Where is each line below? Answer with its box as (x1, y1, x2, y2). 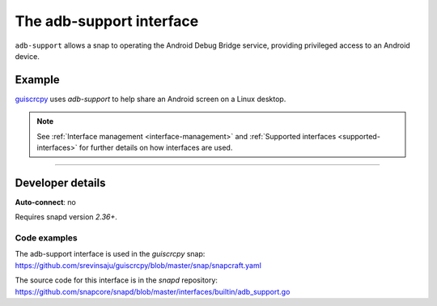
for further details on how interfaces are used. (78, 142, 233, 153)
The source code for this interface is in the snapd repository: (15, 275, 218, 285)
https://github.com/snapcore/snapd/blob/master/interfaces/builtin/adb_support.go (15, 287, 291, 296)
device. (15, 51, 40, 61)
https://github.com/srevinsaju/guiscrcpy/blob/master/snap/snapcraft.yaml (15, 260, 262, 270)
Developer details (15, 176, 106, 189)
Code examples (15, 232, 78, 244)
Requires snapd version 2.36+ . (15, 212, 117, 222)
